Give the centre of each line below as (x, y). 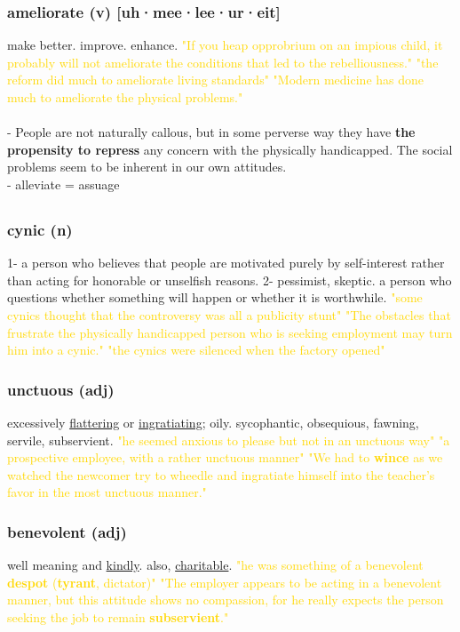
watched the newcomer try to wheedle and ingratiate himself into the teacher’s (221, 474)
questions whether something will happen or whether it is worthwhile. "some (215, 297)
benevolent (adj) (67, 531)
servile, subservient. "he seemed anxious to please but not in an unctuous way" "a (229, 440)
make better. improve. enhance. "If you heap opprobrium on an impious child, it (225, 45)
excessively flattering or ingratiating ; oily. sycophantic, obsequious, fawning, (213, 423)
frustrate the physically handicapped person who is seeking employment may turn (230, 332)
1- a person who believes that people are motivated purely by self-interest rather (226, 263)
